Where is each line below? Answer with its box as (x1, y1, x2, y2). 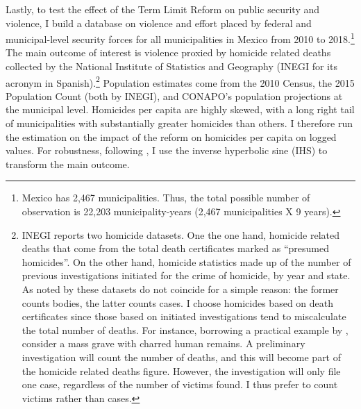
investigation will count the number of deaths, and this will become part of (22, 349, 342, 364)
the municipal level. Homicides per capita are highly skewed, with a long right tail (6, 102, 355, 117)
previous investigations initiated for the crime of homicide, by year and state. (22, 268, 351, 283)
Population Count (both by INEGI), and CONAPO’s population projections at (6, 88, 343, 103)
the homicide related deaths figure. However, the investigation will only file (22, 363, 341, 378)
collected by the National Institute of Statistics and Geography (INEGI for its (6, 59, 337, 74)
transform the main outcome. (6, 156, 130, 171)
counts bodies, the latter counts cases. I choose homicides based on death (22, 295, 334, 310)
